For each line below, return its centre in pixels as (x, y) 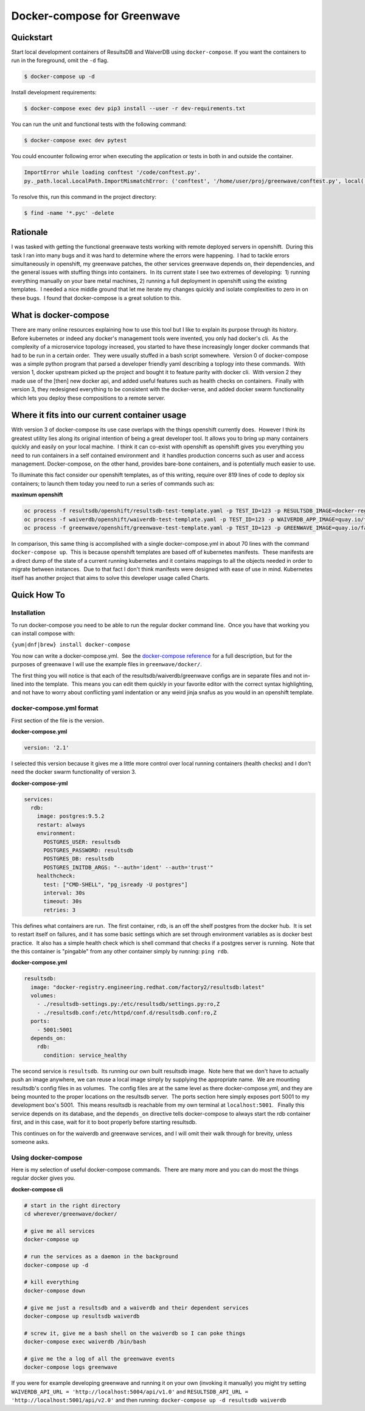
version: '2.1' (47, 747)
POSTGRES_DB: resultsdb (79, 859)
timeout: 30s (63, 901)
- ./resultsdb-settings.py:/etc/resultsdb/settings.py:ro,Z (128, 1004)
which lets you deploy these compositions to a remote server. (88, 398)
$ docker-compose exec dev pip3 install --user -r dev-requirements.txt (135, 109)
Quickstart (32, 37)
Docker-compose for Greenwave (96, 16)
